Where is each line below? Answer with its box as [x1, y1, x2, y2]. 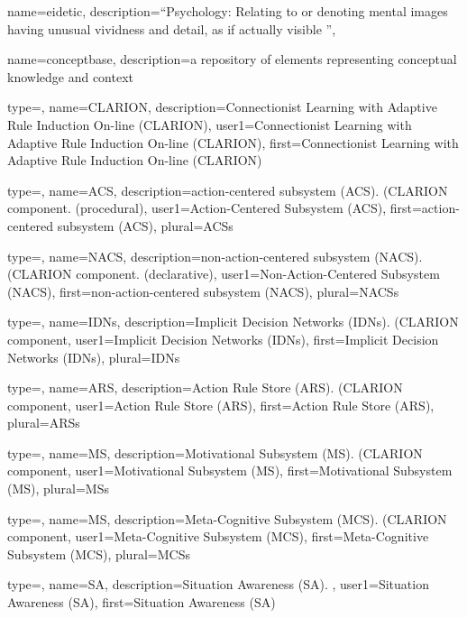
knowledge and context [7, 67, 134, 86]
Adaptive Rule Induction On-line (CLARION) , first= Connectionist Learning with [7, 133, 459, 152]
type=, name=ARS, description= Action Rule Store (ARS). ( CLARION [7, 378, 403, 397]
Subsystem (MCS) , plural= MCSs [7, 544, 190, 563]
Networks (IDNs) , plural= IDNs [7, 347, 180, 366]
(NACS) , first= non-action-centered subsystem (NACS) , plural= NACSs [7, 281, 399, 300]
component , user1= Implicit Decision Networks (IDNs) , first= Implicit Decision [7, 329, 439, 348]
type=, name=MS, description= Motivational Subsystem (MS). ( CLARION [7, 443, 423, 462]
